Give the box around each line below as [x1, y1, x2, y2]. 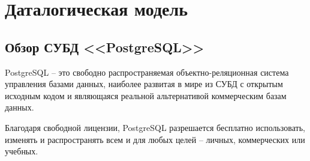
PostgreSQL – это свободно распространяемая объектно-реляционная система [5, 65, 289, 78]
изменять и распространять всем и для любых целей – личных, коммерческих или [5, 133, 305, 145]
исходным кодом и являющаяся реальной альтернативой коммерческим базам [5, 89, 287, 102]
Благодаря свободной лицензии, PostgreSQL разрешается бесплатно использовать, [5, 121, 305, 133]
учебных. [5, 145, 38, 157]
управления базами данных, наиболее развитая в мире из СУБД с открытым [5, 77, 283, 90]
